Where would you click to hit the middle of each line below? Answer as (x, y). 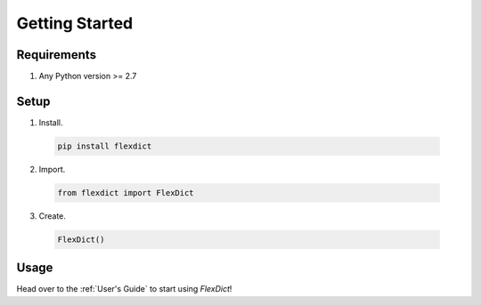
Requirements (57, 55)
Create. (53, 216)
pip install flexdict (105, 146)
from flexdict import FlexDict (126, 193)
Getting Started (75, 23)
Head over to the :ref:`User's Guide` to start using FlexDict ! (124, 289)
